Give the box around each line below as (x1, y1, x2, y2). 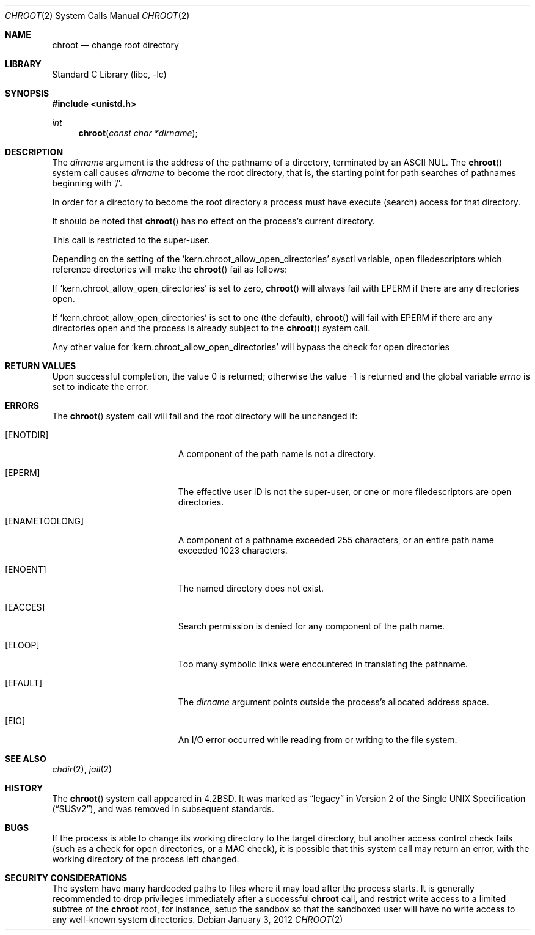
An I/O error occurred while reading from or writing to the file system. (178, 735, 457, 745)
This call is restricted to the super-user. (52, 235, 210, 245)
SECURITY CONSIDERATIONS (5, 873, 128, 883)
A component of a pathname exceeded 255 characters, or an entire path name (178, 535, 494, 545)
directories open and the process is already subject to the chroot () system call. (52, 323, 371, 333)
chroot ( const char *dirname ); (78, 128, 198, 138)
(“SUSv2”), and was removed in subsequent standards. (52, 804, 274, 814)
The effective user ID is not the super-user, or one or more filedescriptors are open (178, 486, 512, 497)
